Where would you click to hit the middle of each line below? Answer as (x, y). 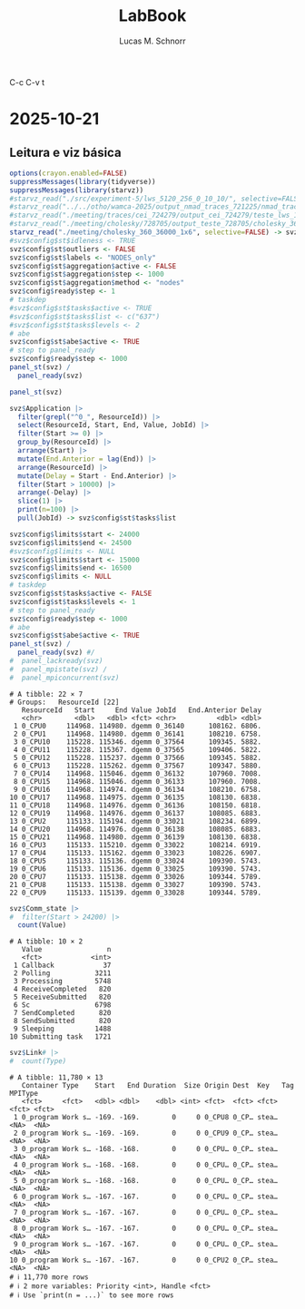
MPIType (24, 1094)
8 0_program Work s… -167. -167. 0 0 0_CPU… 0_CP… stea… (146, 1229)
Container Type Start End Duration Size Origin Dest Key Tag (158, 1086)
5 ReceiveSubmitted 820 (62, 997)
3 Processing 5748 (62, 982)
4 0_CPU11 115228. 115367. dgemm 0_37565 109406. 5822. (137, 749)
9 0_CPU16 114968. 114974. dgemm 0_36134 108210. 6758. (137, 789)
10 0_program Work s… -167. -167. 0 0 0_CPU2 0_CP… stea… (144, 1260)
